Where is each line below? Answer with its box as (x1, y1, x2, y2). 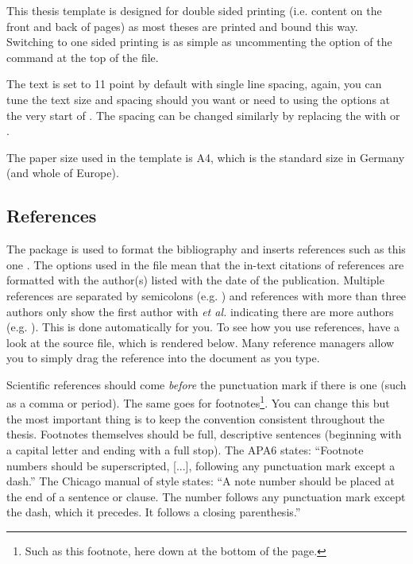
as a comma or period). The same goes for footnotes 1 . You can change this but (6, 392, 390, 411)
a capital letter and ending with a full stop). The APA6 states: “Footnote (6, 441, 364, 458)
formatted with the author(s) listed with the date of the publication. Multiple (6, 272, 384, 288)
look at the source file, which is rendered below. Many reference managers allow (6, 334, 395, 350)
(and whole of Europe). (6, 164, 119, 181)
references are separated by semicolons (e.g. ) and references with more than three (6, 287, 407, 303)
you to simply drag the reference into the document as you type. (6, 350, 320, 366)
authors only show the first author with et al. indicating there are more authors (6, 303, 394, 319)
